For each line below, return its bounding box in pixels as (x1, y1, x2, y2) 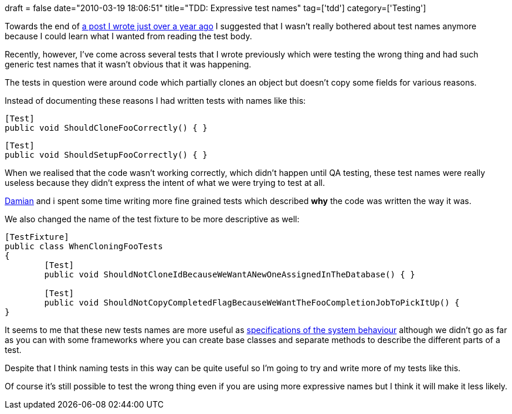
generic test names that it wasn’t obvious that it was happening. (5, 59, 252, 69)
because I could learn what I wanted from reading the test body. (5, 31, 252, 41)
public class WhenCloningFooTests (5, 242, 163, 251)
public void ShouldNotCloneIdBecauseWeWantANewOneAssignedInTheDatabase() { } (44, 270, 415, 279)
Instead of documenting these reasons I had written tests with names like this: (5, 96, 306, 106)
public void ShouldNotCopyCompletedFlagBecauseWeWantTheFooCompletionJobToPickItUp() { (44, 298, 460, 307)
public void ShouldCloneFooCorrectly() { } (5, 123, 208, 133)
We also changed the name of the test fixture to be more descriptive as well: (5, 214, 300, 224)
